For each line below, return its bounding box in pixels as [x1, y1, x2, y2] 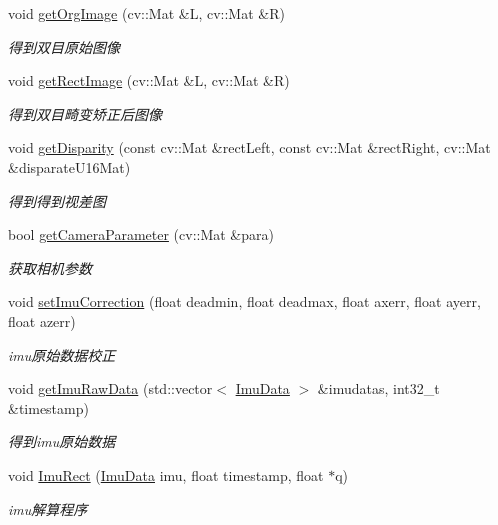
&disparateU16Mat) [8, 156, 131, 177]
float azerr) [8, 310, 76, 331]
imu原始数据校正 [8, 344, 116, 365]
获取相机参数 [8, 257, 92, 278]
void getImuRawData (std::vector [8, 378, 213, 399]
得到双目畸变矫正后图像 [8, 103, 162, 124]
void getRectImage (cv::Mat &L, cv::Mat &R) [8, 70, 290, 91]
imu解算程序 [8, 498, 88, 519]
